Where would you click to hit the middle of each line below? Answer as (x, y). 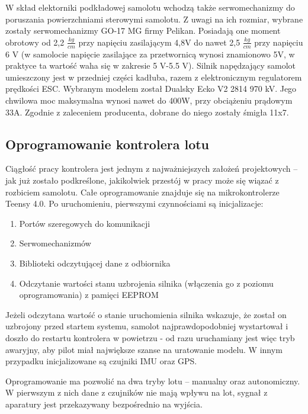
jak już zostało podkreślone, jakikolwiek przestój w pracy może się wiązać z (142, 180)
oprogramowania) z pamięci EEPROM (89, 295)
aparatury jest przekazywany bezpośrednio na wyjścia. (104, 404)
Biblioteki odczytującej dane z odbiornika (95, 263)
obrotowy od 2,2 (35, 42)
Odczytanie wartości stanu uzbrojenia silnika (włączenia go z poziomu (146, 283)
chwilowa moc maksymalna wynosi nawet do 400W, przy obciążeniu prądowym (149, 100)
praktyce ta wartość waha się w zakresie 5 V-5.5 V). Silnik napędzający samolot (150, 65)
